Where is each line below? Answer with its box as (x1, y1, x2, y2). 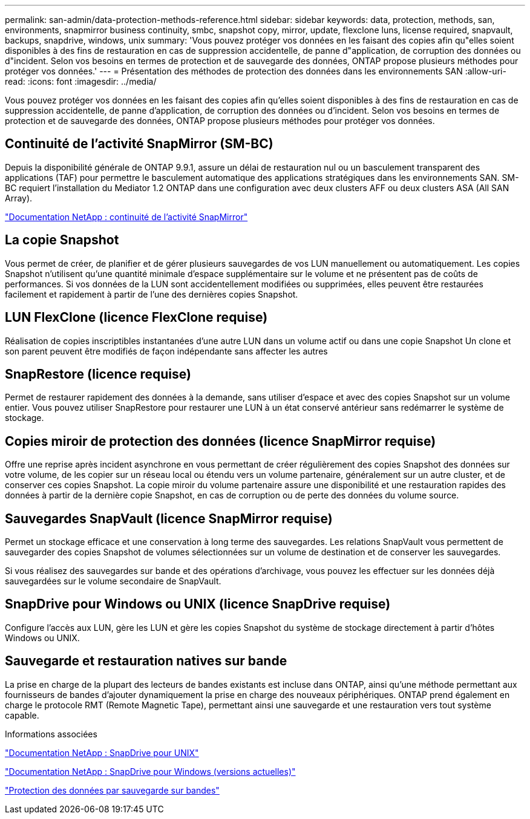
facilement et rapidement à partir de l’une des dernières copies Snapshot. (5, 289, 298, 299)
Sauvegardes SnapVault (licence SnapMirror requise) (5, 511, 333, 526)
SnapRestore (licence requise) (5, 366, 191, 382)
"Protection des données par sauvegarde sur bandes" (5, 785, 220, 795)
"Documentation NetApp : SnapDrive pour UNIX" (5, 747, 199, 758)
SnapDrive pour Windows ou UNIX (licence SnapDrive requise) (5, 596, 391, 612)
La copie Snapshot (5, 232, 119, 248)
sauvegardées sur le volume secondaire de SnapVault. (5, 576, 221, 587)
